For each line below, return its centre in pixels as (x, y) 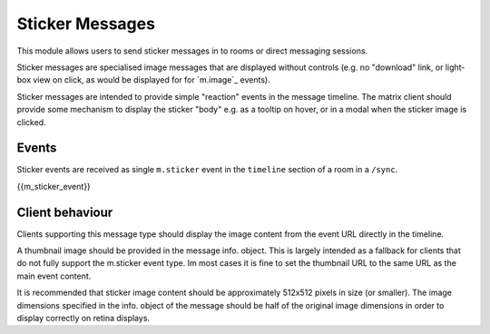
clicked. (31, 122)
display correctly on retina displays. (83, 319)
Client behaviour (65, 212)
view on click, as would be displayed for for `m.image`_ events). (152, 80)
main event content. (54, 276)
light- (455, 67)
